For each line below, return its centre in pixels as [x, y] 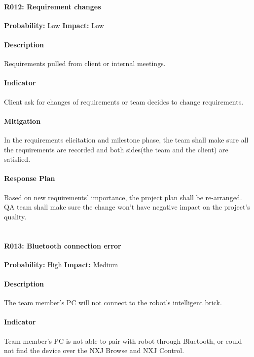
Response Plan [30, 178]
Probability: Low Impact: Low [54, 25]
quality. [15, 216]
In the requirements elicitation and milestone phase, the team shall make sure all [126, 139]
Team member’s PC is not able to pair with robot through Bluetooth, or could [123, 340]
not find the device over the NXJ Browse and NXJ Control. [94, 350]
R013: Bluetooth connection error [63, 245]
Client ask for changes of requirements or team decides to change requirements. [124, 101]
